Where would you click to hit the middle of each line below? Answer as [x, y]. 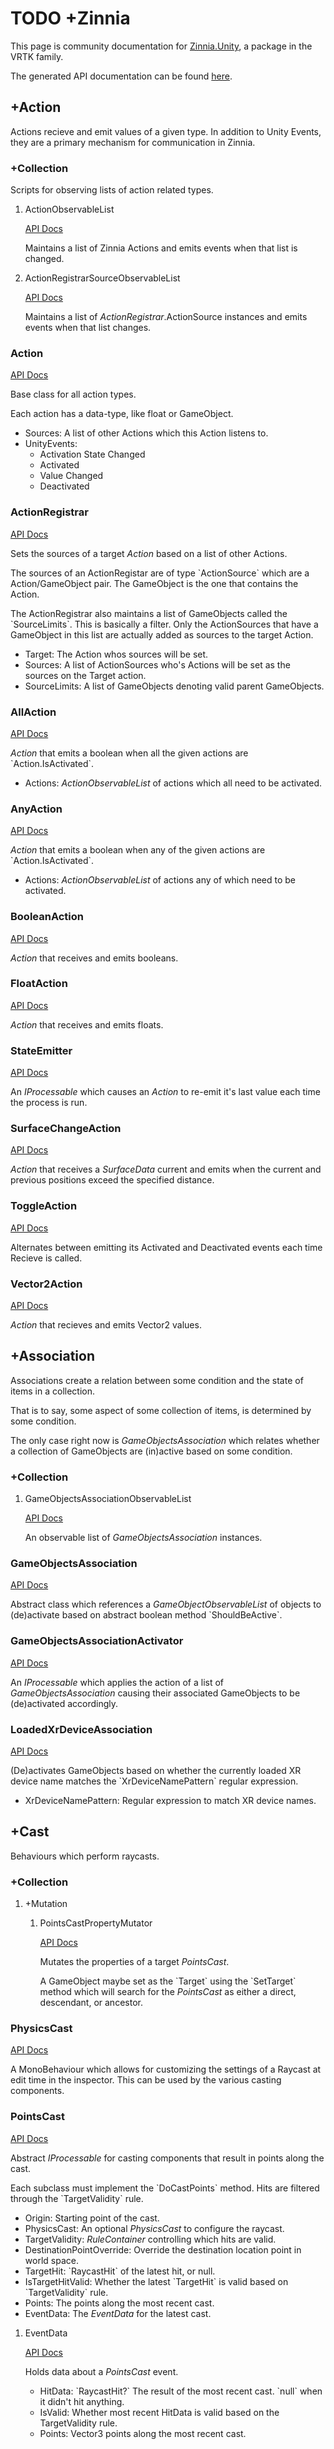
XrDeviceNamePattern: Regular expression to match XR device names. [170, 1801]
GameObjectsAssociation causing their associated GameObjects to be [155, 1693]
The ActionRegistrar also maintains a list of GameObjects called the [149, 613]
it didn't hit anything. [82, 2401]
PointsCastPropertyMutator [96, 1923]
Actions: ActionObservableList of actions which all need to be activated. [173, 783]
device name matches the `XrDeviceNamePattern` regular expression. [154, 1781]
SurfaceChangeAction [66, 1129]
